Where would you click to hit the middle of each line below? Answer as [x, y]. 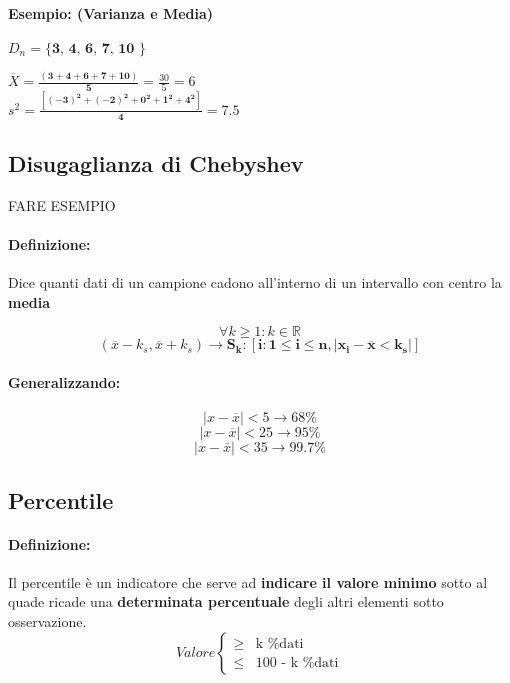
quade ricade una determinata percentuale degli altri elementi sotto [226, 601]
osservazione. [47, 620]
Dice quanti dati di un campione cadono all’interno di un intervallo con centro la [255, 282]
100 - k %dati [297, 663]
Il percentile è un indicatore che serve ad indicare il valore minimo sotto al [248, 581]
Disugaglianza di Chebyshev [156, 162]
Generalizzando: [64, 381]
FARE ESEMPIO [62, 204]
